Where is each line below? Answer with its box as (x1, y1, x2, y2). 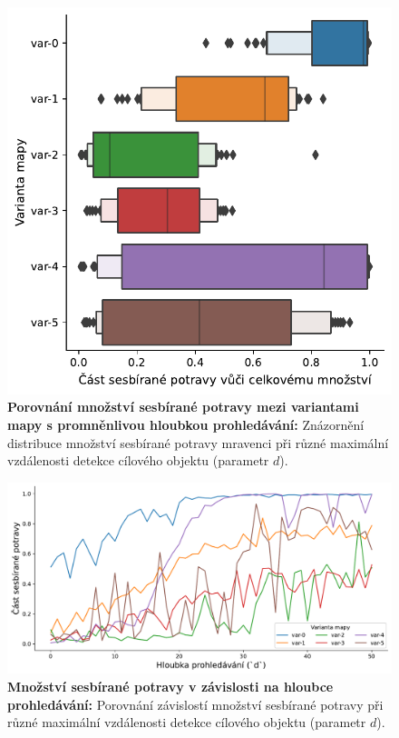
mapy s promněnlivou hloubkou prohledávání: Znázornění (7, 414, 365, 434)
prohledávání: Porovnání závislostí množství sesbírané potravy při (7, 694, 384, 713)
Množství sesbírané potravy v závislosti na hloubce (7, 677, 334, 696)
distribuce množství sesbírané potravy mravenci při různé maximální (7, 433, 389, 452)
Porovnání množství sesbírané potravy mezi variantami (7, 397, 359, 416)
